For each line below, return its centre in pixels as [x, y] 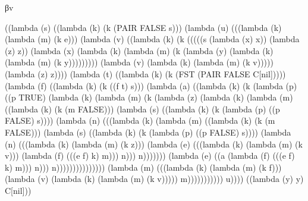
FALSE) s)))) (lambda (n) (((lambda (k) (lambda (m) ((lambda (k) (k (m [140, 120]
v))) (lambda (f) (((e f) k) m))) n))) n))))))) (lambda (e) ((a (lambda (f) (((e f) [150, 156]
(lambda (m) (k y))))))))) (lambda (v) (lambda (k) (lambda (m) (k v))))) [139, 62]
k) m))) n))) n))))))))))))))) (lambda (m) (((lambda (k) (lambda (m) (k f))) [143, 167]
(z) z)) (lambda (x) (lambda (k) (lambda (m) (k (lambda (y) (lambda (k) [139, 50]
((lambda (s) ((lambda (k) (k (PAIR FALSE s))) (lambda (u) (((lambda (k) [143, 27]
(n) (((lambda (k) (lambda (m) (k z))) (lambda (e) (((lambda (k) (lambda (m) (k [154, 144]
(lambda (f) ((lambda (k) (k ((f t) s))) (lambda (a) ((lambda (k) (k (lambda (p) [151, 85]
